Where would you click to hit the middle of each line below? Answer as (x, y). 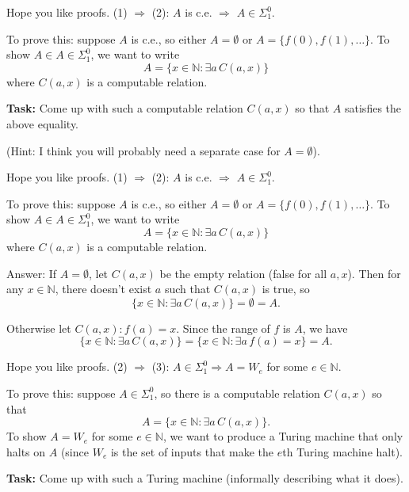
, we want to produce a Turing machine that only (283, 436)
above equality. (43, 123)
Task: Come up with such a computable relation (125, 108)
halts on (26, 451)
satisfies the (373, 108)
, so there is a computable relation (237, 393)
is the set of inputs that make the (192, 451)
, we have (325, 328)
